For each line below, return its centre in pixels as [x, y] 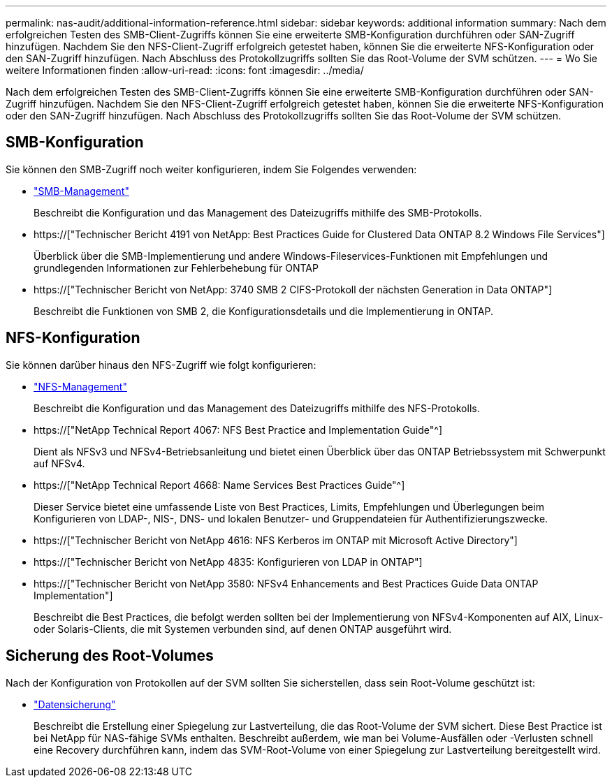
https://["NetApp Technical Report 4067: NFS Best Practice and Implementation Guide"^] [238, 430]
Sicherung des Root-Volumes [110, 656]
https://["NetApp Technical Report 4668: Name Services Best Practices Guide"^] [219, 485]
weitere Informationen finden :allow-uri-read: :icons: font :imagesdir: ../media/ [185, 70]
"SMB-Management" [81, 191]
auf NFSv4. [59, 463]
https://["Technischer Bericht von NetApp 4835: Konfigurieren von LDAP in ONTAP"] [228, 562]
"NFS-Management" [80, 386]
